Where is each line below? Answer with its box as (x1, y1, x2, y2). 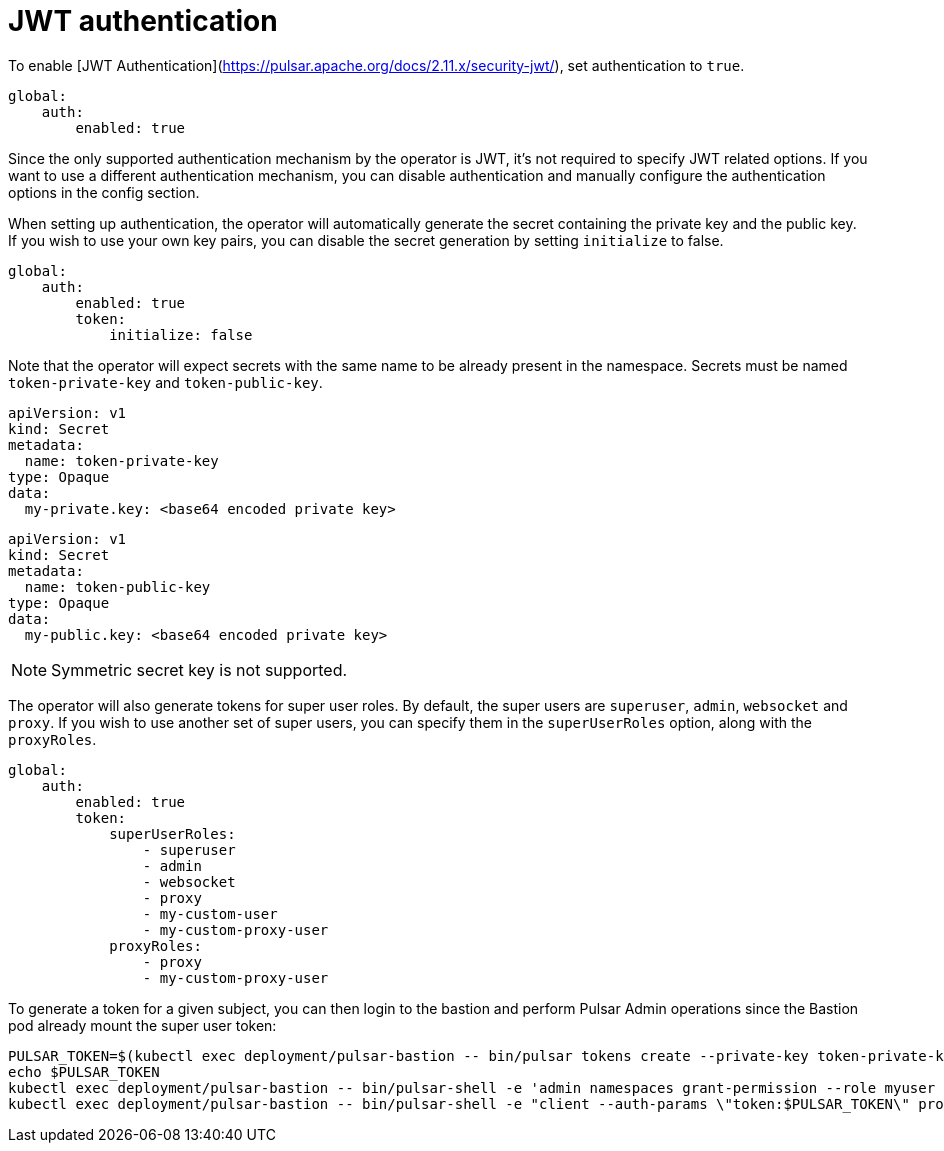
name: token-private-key (24, 452, 219, 469)
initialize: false (109, 326, 253, 343)
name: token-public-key (24, 578, 211, 595)
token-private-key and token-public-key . (8, 373, 323, 391)
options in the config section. (8, 183, 200, 201)
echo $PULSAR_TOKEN (8, 1063, 160, 1080)
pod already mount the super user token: (8, 1016, 277, 1034)
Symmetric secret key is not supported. (51, 659, 348, 680)
